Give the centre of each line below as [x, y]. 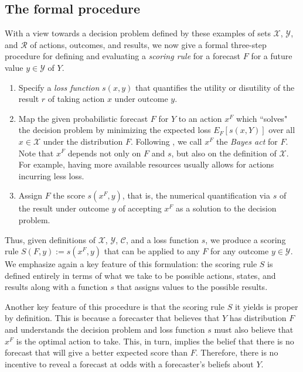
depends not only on [104, 153]
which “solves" [262, 118]
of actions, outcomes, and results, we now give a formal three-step [148, 44]
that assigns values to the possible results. [192, 287]
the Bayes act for [247, 141]
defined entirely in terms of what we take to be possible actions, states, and [140, 275]
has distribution [258, 318]
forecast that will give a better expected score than [96, 352]
